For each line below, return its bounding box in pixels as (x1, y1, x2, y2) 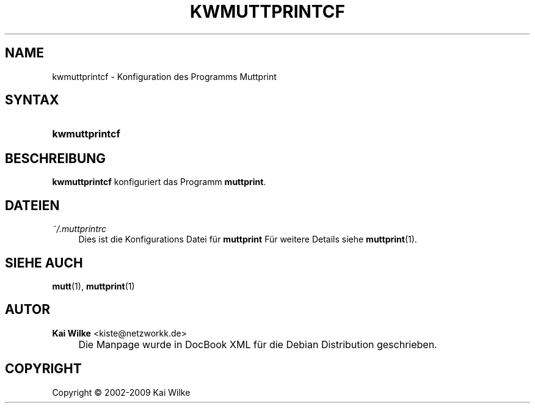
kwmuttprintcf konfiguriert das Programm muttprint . (52, 177, 266, 188)
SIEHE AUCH (5, 255, 83, 271)
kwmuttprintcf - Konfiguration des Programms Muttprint (52, 71, 277, 82)
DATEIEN (5, 197, 60, 213)
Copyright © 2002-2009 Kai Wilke (52, 387, 191, 398)
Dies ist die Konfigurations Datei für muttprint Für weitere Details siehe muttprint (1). (78, 234, 417, 245)
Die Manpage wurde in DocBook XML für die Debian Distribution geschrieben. (78, 338, 437, 351)
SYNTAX (5, 92, 59, 108)
